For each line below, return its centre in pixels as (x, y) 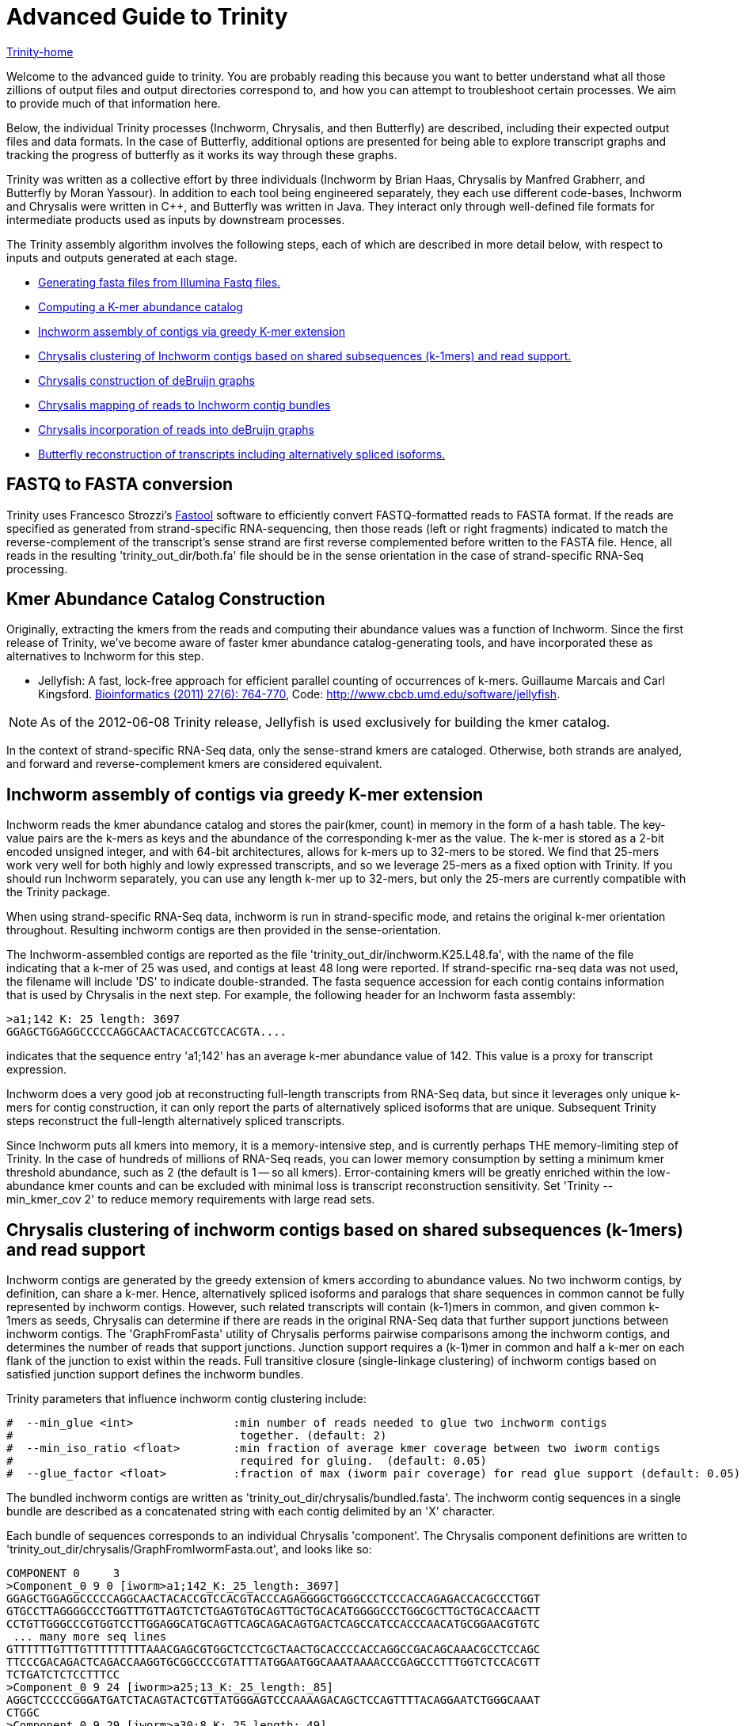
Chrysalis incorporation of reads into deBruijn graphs (176, 429)
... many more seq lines (90, 1637)
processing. (37, 568)
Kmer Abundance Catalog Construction (166, 599)
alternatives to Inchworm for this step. (105, 656)
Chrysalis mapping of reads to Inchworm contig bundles (184, 405)
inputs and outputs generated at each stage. (122, 257)
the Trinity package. (59, 892)
